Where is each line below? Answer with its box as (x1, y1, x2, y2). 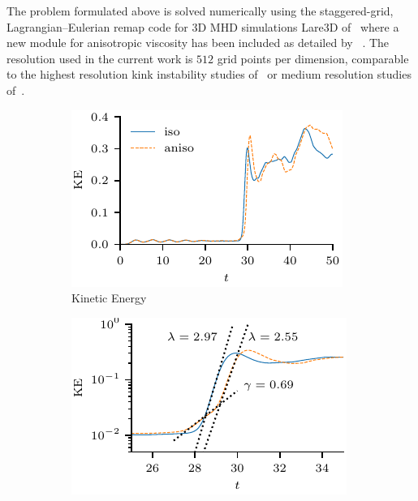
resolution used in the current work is (6, 49, 193, 66)
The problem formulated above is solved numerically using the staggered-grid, (6, 2, 394, 19)
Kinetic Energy (71, 289, 147, 306)
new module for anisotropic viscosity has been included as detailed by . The (6, 34, 390, 51)
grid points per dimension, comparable (217, 49, 409, 66)
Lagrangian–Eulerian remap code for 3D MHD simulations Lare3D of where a (6, 18, 399, 35)
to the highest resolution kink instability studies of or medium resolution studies (6, 66, 412, 83)
